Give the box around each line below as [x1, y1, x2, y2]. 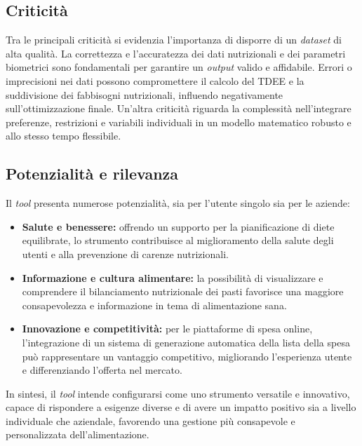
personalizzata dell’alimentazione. [6, 427, 149, 442]
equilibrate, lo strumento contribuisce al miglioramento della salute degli [22, 233, 334, 248]
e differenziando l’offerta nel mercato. [22, 363, 182, 377]
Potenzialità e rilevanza [6, 163, 179, 184]
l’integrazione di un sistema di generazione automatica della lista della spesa [22, 334, 350, 349]
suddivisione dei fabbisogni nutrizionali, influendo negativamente [6, 87, 283, 102]
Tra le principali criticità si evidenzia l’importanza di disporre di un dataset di [6, 32, 342, 47]
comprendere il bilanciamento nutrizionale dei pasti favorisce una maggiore [22, 284, 344, 299]
